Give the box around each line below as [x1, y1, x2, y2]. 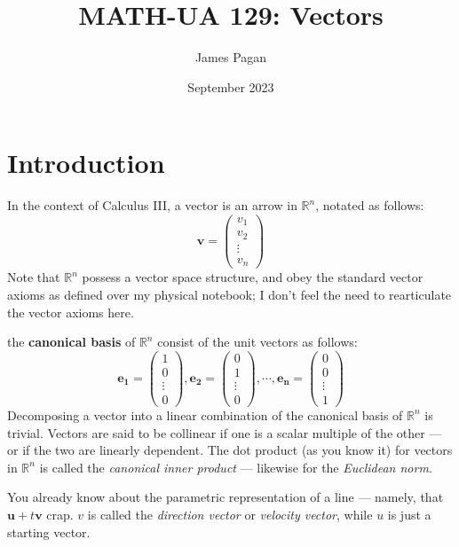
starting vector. [7, 522, 91, 541]
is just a [387, 504, 431, 523]
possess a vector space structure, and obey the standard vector [82, 268, 423, 286]
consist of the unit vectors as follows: [157, 332, 358, 351]
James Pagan [194, 48, 267, 66]
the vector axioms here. [7, 302, 134, 321]
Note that [7, 268, 60, 286]
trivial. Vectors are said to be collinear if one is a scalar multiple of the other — [7, 423, 442, 442]
